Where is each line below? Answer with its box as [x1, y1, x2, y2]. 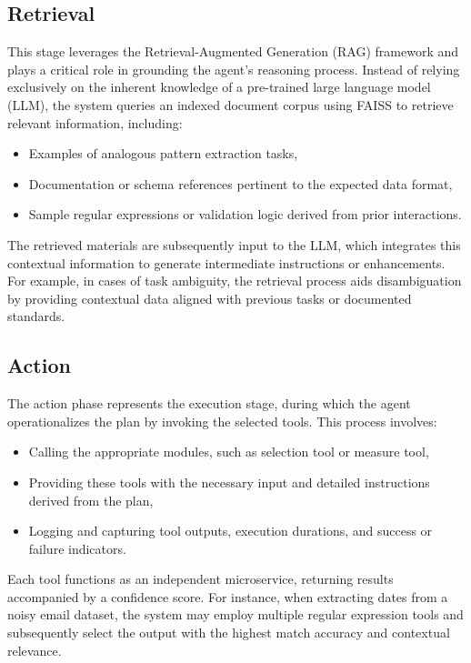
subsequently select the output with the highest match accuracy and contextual [7, 623, 450, 642]
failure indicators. [28, 538, 126, 558]
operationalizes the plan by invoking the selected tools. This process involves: [7, 411, 437, 430]
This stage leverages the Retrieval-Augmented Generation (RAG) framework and [7, 42, 459, 61]
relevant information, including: [7, 113, 183, 132]
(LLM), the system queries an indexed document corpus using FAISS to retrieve [7, 95, 454, 114]
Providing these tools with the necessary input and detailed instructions [28, 472, 430, 491]
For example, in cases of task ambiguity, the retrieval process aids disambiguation [7, 271, 462, 290]
